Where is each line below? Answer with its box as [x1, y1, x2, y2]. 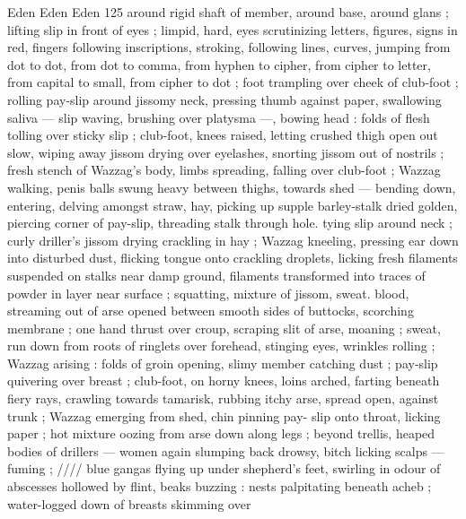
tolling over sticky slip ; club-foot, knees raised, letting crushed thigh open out [7, 125, 438, 144]
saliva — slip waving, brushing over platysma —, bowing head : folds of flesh [7, 108, 430, 126]
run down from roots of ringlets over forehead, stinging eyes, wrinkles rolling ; [7, 336, 435, 355]
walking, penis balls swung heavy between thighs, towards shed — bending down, [7, 177, 456, 196]
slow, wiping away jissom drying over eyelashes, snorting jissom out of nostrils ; [7, 143, 444, 161]
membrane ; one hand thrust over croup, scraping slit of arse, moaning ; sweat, [7, 318, 441, 337]
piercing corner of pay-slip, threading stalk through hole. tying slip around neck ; [7, 213, 453, 232]
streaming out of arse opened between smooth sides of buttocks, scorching [7, 301, 414, 320]
